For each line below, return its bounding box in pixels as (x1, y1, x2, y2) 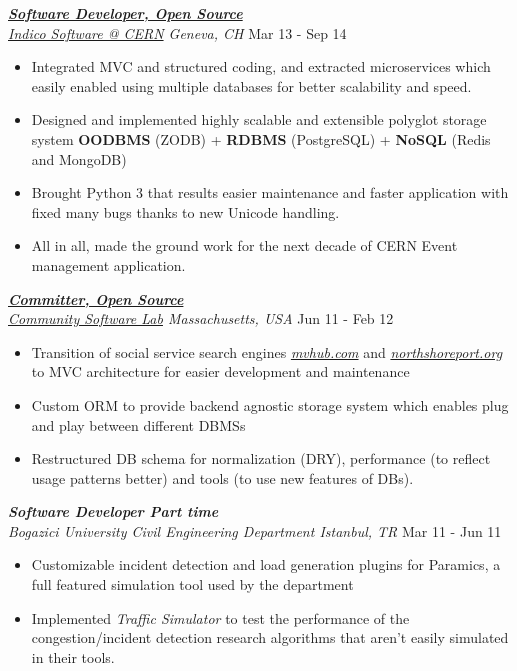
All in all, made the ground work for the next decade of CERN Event (31, 235, 458, 256)
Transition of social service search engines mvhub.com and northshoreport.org (31, 341, 503, 362)
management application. (31, 254, 186, 275)
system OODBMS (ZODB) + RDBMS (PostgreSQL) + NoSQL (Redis (31, 128, 491, 149)
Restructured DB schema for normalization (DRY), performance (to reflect (31, 448, 491, 469)
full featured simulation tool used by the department (31, 574, 354, 595)
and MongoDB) (31, 148, 127, 169)
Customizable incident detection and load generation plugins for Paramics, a (31, 554, 501, 575)
